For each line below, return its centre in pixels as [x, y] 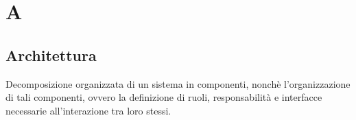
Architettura [51, 55]
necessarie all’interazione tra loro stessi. [88, 110]
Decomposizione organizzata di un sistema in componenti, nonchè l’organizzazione [178, 83]
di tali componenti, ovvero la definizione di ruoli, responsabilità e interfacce [164, 97]
